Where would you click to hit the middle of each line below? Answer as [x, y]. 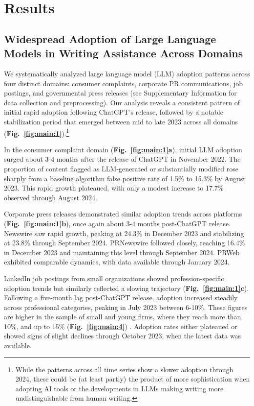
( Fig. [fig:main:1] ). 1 [37, 132]
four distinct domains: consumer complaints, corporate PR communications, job [124, 83]
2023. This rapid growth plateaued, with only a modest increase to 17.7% [114, 188]
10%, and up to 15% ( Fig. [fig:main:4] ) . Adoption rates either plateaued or [121, 326]
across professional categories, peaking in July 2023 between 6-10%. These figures [126, 307]
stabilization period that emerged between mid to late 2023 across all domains [121, 121]
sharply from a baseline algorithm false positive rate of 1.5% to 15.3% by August [125, 178]
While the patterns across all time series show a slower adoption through [124, 369]
